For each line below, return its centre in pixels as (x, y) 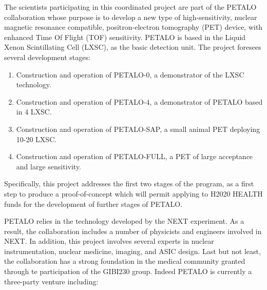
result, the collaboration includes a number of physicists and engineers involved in (133, 231)
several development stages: (47, 57)
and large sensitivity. (49, 166)
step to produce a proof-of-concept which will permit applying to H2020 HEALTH (133, 193)
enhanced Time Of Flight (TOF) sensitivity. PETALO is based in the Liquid (125, 37)
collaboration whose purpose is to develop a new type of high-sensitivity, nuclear (131, 17)
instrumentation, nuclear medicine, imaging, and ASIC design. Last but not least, (132, 251)
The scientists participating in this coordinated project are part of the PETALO (130, 7)
